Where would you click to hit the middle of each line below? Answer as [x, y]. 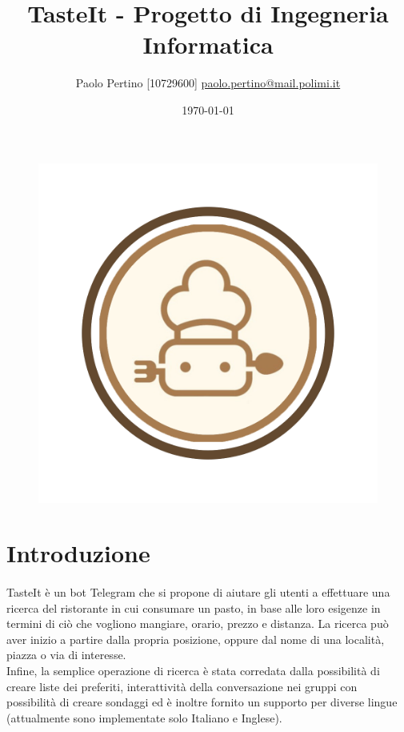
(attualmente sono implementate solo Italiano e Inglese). [144, 717]
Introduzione [78, 553]
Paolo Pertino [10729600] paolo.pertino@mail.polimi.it [208, 83]
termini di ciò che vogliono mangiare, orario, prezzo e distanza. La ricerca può [198, 623]
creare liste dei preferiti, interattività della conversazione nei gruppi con [182, 686]
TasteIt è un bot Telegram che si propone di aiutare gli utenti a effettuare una [198, 592]
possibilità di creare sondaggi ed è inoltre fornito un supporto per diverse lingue [202, 702]
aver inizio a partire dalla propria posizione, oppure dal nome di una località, [196, 639]
